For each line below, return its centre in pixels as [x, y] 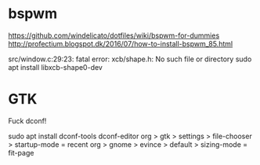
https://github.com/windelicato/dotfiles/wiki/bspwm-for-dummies [114, 35]
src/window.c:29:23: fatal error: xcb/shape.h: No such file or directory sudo [130, 59]
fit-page [21, 152]
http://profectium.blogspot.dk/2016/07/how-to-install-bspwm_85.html [121, 43]
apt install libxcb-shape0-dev [56, 67]
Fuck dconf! [27, 121]
